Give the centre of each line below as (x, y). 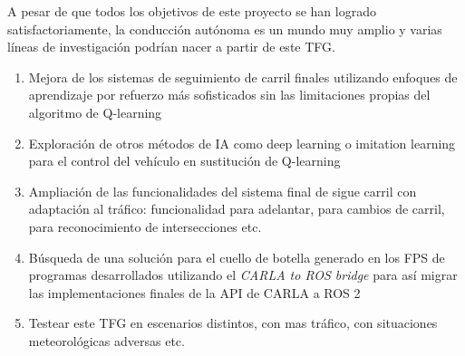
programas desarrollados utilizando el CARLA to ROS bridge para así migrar (243, 275)
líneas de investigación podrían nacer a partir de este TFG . (171, 47)
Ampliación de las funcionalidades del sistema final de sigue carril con (223, 191)
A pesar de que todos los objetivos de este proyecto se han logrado (192, 11)
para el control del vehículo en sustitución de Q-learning (184, 161)
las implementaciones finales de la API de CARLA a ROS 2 (194, 292)
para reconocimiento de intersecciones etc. (145, 226)
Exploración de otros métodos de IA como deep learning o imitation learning (242, 143)
